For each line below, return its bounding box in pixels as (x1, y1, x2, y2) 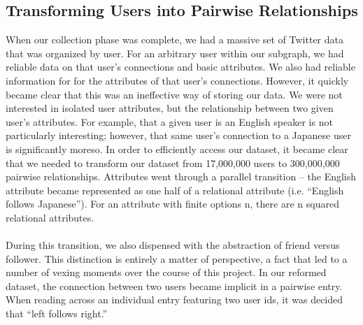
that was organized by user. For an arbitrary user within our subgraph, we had (6, 45, 344, 60)
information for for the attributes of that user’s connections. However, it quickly (6, 73, 349, 87)
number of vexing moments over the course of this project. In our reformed (6, 265, 327, 280)
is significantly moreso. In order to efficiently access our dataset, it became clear (6, 141, 348, 156)
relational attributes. (6, 210, 94, 224)
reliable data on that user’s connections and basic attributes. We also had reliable (6, 59, 355, 74)
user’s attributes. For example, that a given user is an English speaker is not (6, 114, 333, 129)
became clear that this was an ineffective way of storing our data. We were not (6, 87, 343, 101)
